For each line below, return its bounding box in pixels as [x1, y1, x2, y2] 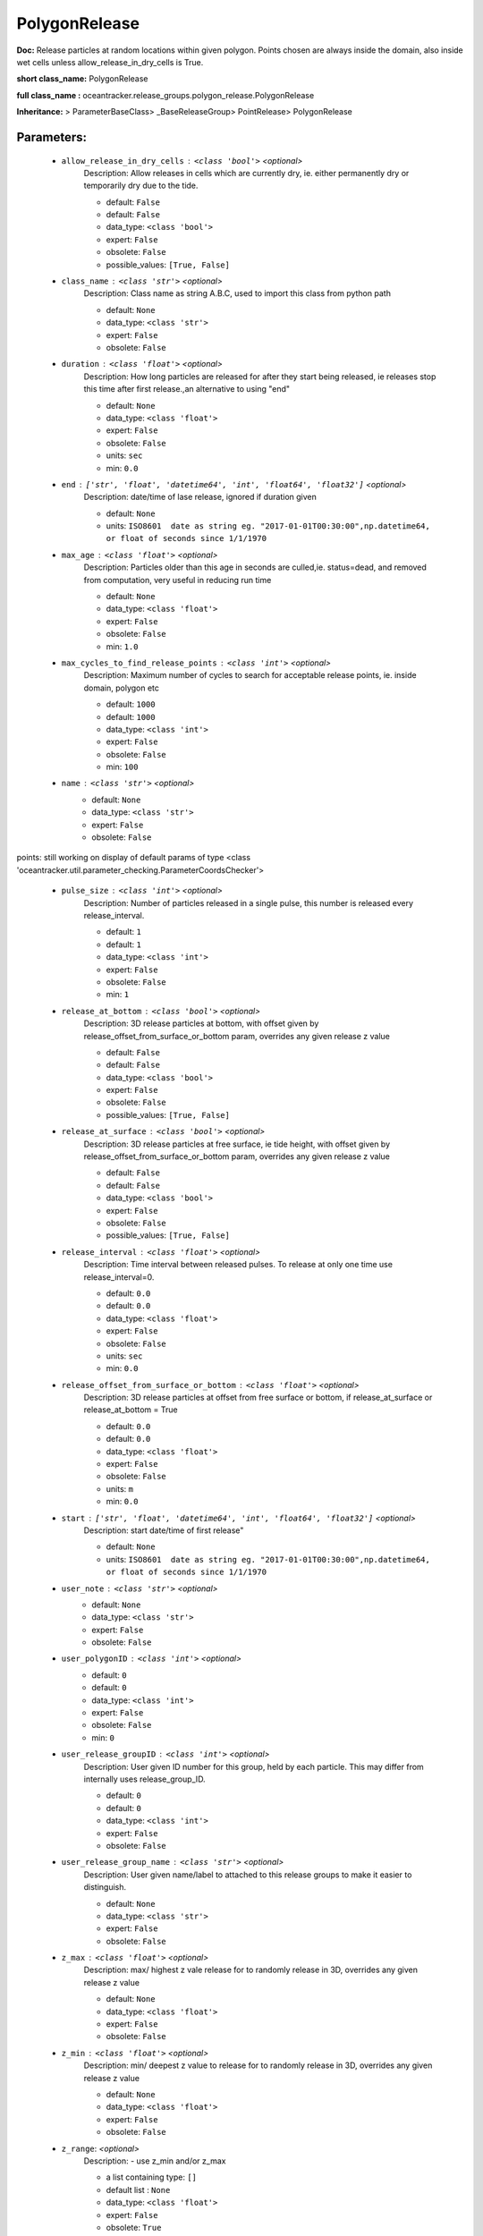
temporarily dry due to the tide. [83, 180, 199, 191]
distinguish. [83, 1882, 127, 1893]
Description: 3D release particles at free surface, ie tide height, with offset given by [83, 1139, 391, 1149]
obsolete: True [106, 2222, 162, 2232]
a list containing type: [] [106, 2172, 197, 2182]
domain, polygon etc [83, 682, 160, 693]
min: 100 [106, 761, 139, 773]
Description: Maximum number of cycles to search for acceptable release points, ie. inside [83, 670, 417, 681]
